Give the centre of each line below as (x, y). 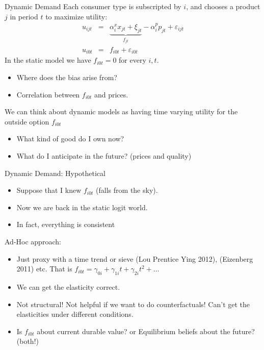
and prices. (111, 94)
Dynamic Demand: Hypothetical (55, 173)
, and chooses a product (223, 6)
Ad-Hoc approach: (33, 241)
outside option (27, 121)
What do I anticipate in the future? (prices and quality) (104, 155)
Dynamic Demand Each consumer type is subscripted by (93, 6)
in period (24, 16)
